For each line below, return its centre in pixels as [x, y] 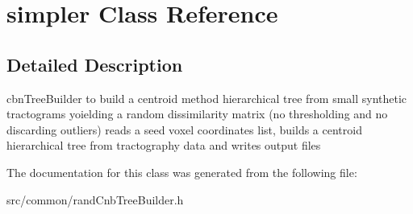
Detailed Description [95, 64]
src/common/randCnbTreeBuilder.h [95, 199]
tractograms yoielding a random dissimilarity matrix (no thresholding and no [197, 114]
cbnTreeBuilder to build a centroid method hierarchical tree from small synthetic [207, 98]
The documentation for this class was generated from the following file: [182, 172]
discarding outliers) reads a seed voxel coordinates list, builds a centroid [184, 129]
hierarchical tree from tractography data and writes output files [164, 145]
